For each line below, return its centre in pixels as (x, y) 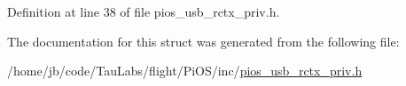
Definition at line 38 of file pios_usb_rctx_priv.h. (144, 11)
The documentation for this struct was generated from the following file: (203, 41)
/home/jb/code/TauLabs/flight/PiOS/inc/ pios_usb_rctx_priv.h (185, 71)
